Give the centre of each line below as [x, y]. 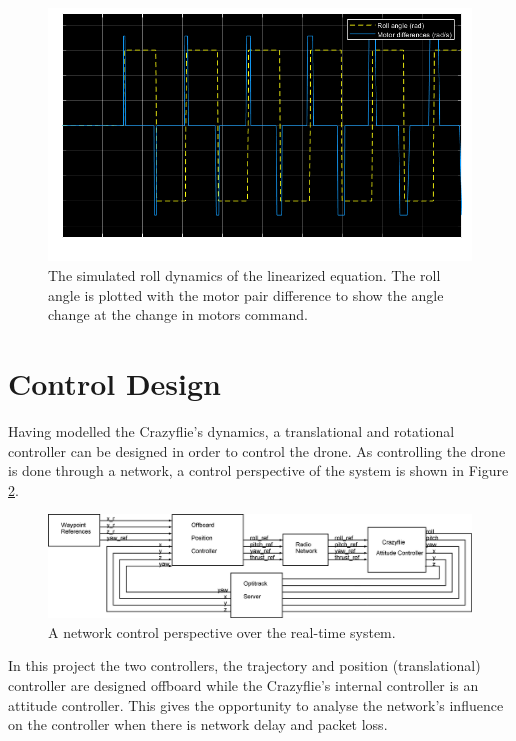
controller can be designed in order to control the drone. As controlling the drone [257, 450]
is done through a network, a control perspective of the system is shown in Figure [258, 470]
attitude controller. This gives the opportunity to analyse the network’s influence [256, 704]
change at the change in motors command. [178, 314]
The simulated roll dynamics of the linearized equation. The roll [244, 275]
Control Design [114, 383]
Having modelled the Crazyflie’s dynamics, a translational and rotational [231, 430]
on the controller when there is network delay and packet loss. [198, 724]
